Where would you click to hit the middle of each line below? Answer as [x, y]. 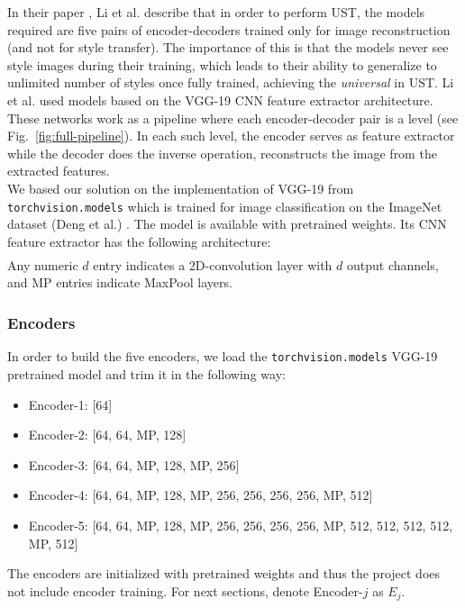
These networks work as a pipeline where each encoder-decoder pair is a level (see [233, 118]
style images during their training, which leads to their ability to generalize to [222, 64]
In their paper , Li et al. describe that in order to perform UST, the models [216, 12]
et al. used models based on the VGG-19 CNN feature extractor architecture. [220, 100]
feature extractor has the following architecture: [139, 241]
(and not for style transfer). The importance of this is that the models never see [228, 47]
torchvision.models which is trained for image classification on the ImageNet [225, 206]
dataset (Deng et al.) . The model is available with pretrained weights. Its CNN [227, 224]
